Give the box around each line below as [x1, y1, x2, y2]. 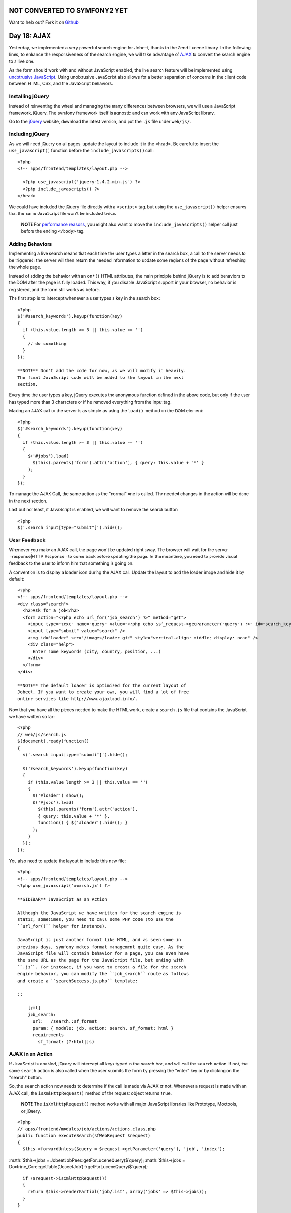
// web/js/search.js [17, 732, 66, 737]
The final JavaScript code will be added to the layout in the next [17, 375, 184, 380]
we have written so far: [9, 714, 55, 720]
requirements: [32, 1032, 66, 1038]
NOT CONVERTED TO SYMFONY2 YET [9, 6, 128, 15]
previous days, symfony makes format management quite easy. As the [17, 944, 184, 950]
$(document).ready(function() [17, 738, 90, 744]
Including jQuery [9, 131, 49, 138]
